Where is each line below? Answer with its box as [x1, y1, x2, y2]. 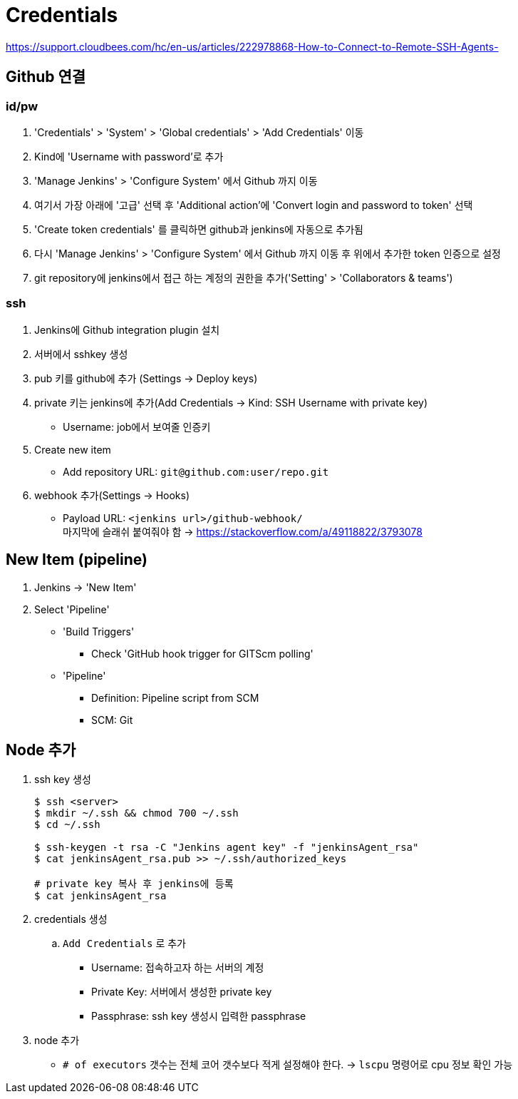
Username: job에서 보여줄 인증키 [63, 420, 211, 433]
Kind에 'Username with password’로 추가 [34, 150, 224, 163]
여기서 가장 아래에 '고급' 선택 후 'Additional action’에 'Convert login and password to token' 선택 [34, 198, 473, 211]
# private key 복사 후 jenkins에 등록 [34, 878, 234, 890]
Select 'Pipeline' [34, 603, 110, 615]
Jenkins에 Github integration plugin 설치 [34, 323, 220, 336]
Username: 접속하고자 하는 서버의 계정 [91, 961, 264, 974]
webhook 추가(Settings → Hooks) [34, 489, 190, 501]
